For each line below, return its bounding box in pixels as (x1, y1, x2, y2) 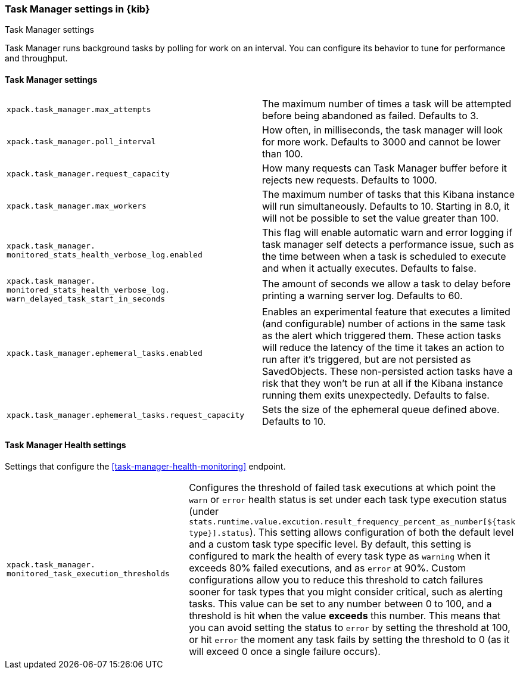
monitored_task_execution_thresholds (7, 569, 170, 579)
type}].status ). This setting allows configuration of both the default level (189, 526, 514, 538)
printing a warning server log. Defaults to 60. (262, 290, 463, 302)
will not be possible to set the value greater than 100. (262, 212, 499, 224)
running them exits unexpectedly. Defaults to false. (262, 389, 490, 401)
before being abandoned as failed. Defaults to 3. (262, 109, 479, 122)
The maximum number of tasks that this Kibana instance (262, 188, 515, 200)
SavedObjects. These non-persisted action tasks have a (262, 365, 513, 377)
